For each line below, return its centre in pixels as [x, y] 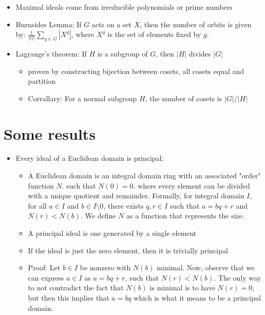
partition [42, 81]
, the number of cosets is [184, 98]
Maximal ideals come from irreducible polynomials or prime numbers [124, 7]
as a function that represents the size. [185, 216]
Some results [50, 133]
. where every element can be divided [192, 185]
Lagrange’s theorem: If [51, 53]
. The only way [238, 277]
